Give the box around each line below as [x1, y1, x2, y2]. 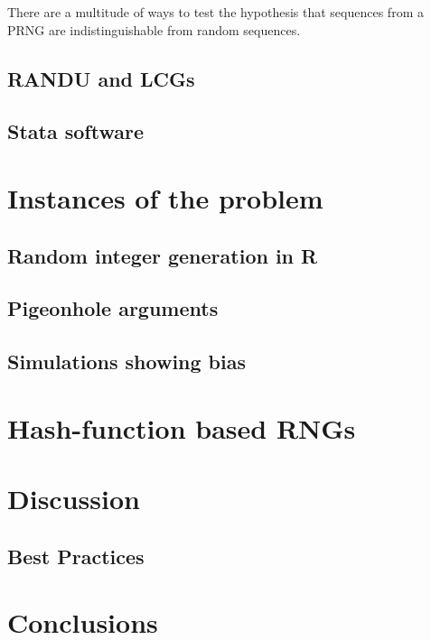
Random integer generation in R [7, 241, 318, 269]
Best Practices [7, 542, 145, 570]
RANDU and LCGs [7, 64, 195, 92]
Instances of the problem [7, 179, 323, 216]
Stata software [7, 117, 144, 145]
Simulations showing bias [7, 348, 247, 376]
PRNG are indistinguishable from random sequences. [7, 20, 301, 39]
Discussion [7, 480, 140, 517]
